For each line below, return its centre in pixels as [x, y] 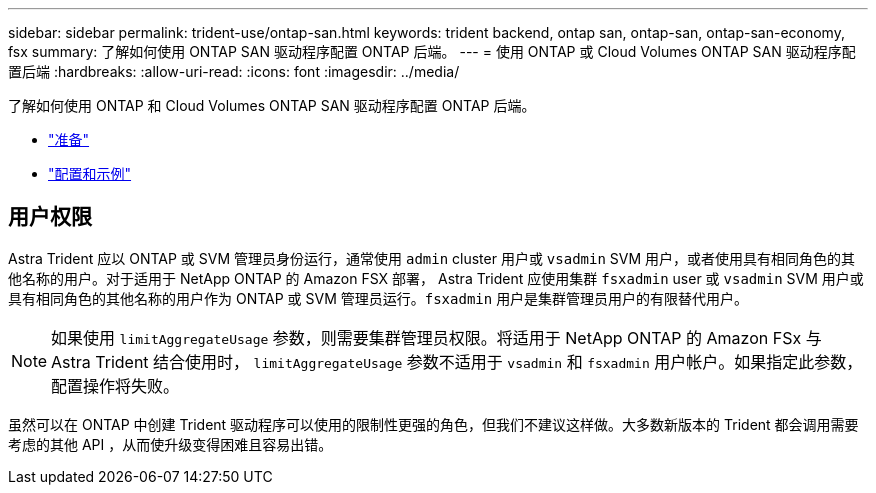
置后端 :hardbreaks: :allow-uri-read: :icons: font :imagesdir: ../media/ [234, 71]
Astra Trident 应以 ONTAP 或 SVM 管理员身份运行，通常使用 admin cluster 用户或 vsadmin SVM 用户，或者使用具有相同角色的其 [432, 258]
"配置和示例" [90, 173]
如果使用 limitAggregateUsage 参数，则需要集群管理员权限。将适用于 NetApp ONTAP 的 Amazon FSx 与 [436, 337]
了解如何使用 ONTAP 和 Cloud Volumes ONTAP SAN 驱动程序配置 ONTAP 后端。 [272, 105]
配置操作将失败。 [115, 385]
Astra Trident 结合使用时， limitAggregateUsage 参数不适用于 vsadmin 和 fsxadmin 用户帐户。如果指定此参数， [457, 361]
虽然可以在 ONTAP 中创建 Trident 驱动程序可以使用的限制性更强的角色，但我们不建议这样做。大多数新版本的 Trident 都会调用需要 [433, 424]
